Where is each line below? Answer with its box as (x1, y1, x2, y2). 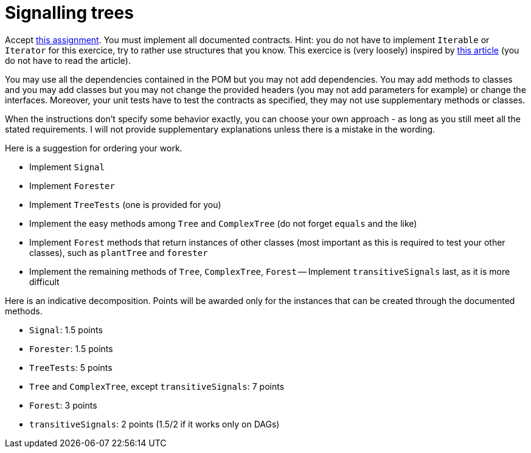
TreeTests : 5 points (29, 362, 113, 373)
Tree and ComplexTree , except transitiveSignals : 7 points (29, 381, 285, 392)
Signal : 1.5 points (29, 324, 103, 335)
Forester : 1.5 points (29, 343, 113, 354)
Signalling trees (5, 2, 134, 23)
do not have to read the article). (5, 55, 131, 66)
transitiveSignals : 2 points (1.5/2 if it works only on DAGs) (29, 418, 280, 429)
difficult (29, 276, 60, 287)
